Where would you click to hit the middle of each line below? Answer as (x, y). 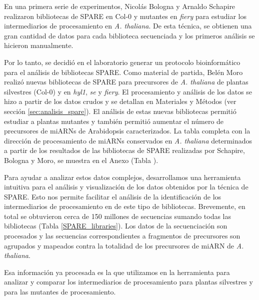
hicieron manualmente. (39, 45)
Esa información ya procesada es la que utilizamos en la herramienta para (117, 272)
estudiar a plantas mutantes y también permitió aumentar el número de (114, 121)
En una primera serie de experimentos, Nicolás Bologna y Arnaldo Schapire (120, 6)
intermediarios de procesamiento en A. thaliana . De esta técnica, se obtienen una (128, 26)
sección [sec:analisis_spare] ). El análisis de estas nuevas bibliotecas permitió (120, 111)
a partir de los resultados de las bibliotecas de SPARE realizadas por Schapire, (124, 150)
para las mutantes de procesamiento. (60, 292)
